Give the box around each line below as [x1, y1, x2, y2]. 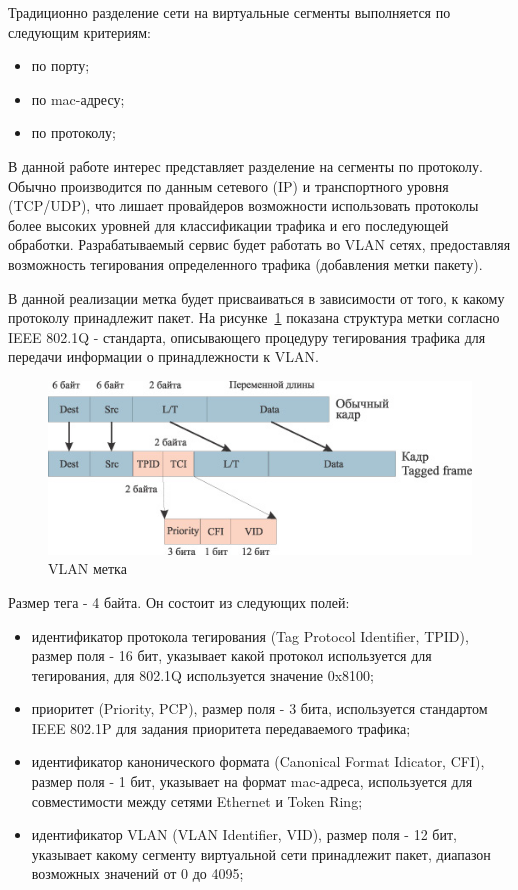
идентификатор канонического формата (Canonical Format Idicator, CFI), [31, 751, 485, 772]
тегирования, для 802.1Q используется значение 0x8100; [31, 664, 374, 685]
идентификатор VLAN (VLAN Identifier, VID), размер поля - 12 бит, [31, 824, 457, 845]
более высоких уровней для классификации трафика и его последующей [8, 214, 449, 235]
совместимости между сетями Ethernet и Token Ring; [31, 790, 363, 811]
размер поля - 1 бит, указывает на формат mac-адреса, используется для [31, 771, 473, 792]
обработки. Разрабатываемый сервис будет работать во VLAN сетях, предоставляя [8, 234, 511, 255]
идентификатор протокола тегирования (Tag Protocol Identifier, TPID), [31, 625, 469, 646]
